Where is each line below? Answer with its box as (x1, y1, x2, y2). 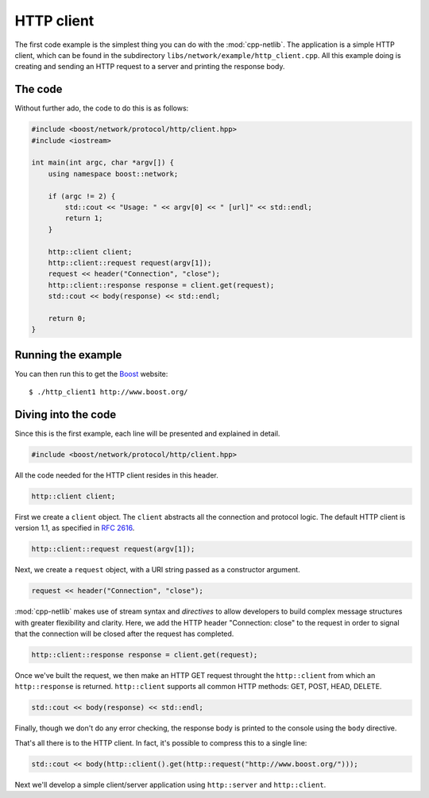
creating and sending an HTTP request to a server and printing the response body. (14, 62, 285, 72)
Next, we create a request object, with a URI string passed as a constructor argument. (14, 565, 301, 575)
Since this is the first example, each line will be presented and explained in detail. (14, 429, 280, 439)
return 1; (64, 214, 103, 223)
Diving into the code (14, 408, 117, 421)
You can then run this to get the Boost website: (14, 369, 168, 378)
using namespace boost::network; (48, 169, 179, 178)
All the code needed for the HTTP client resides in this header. (14, 471, 218, 480)
